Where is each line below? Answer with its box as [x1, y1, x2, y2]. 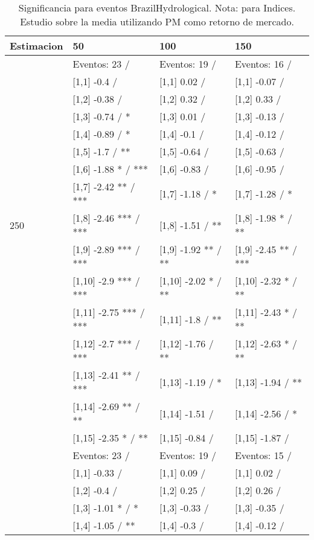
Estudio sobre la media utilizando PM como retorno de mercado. [20, 14, 294, 28]
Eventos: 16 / [234, 57, 292, 71]
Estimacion [10, 39, 63, 53]
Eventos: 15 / [234, 448, 292, 462]
